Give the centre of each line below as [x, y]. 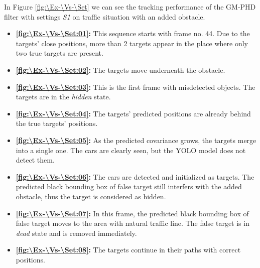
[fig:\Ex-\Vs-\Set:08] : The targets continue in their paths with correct [128, 250]
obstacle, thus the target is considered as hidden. [91, 196]
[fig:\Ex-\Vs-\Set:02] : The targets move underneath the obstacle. [120, 70]
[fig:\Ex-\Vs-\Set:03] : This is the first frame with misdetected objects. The [136, 87]
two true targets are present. [59, 53]
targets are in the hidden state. [63, 97]
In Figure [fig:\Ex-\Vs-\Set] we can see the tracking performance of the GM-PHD [130, 7]
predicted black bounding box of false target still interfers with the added [129, 186]
